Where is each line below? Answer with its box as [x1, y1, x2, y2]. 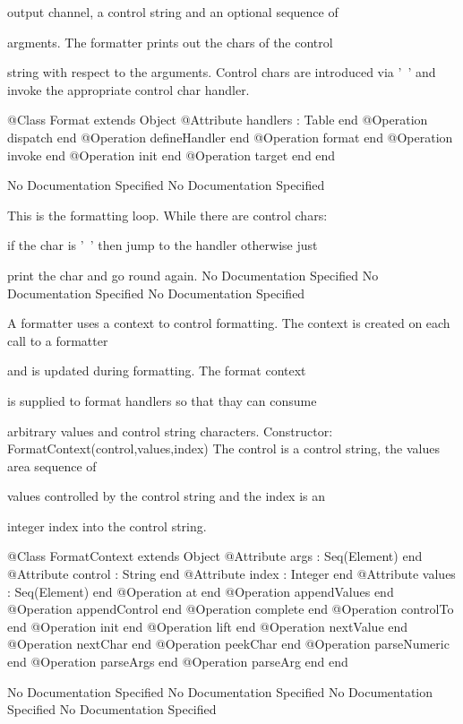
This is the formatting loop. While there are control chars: [7, 205, 328, 224]
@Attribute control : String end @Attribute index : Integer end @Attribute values [7, 565, 456, 583]
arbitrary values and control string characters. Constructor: [7, 421, 333, 440]
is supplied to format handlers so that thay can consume [7, 391, 317, 409]
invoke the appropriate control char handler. [7, 80, 250, 99]
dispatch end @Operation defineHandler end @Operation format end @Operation [7, 127, 453, 146]
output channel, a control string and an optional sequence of [7, 3, 339, 21]
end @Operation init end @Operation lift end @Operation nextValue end [7, 616, 408, 635]
